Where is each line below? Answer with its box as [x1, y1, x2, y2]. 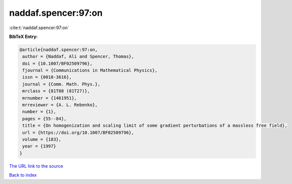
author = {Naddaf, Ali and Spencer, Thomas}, [22, 54, 134, 59]
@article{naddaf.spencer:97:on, [19, 47, 98, 52]
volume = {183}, [22, 137, 62, 142]
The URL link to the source [9, 163, 64, 169]
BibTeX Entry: [9, 34, 38, 39]
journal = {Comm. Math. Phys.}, [22, 81, 101, 87]
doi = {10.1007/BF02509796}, [22, 61, 93, 66]
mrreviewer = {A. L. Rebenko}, [22, 102, 98, 108]
